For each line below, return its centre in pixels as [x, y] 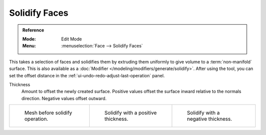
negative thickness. [210, 119]
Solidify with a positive [131, 113]
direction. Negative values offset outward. [64, 98]
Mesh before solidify [48, 113]
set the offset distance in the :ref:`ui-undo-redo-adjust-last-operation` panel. [87, 75]
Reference [33, 30]
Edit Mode [72, 39]
